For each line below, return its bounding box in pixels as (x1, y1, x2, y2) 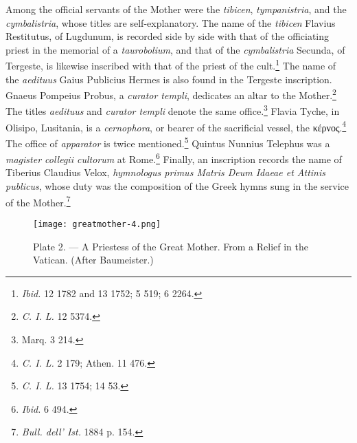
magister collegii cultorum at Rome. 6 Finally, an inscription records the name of (5, 150, 342, 166)
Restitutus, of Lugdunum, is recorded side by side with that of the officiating (5, 29, 330, 43)
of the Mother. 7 (5, 193, 71, 209)
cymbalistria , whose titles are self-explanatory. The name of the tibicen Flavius (5, 15, 336, 30)
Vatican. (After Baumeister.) (33, 252, 154, 267)
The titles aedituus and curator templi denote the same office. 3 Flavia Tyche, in (5, 102, 340, 118)
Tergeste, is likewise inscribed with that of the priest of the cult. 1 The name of (5, 56, 336, 73)
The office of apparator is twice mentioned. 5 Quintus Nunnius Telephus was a (5, 133, 330, 150)
